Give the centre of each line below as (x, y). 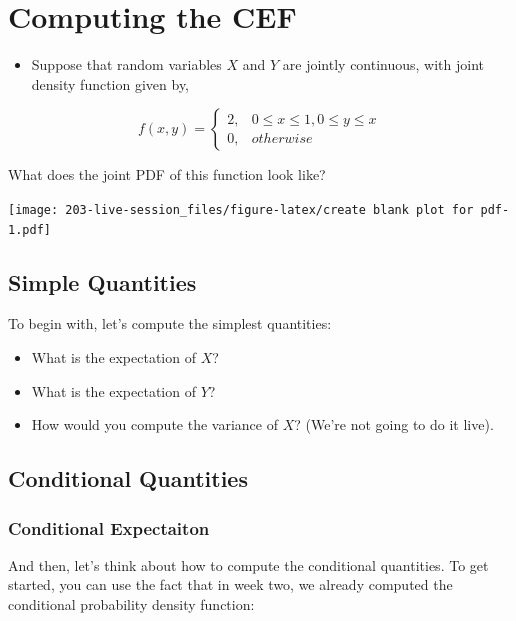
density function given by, (110, 83)
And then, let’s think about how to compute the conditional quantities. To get (248, 564)
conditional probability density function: (131, 603)
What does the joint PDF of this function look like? (167, 174)
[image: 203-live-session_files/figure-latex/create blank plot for (241, 209)
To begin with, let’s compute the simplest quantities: (170, 323)
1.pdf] (29, 229)
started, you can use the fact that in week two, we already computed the (230, 584)
